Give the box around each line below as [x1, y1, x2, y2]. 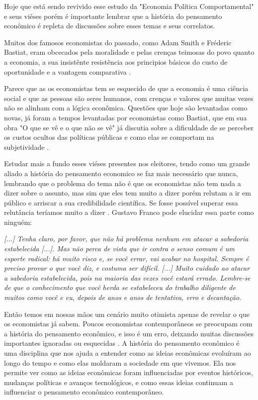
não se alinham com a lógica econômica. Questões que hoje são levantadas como [4, 102, 248, 113]
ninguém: [4, 216, 32, 227]
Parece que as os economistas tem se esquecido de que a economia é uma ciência [4, 83, 249, 94]
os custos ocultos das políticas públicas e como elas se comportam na [4, 132, 214, 142]
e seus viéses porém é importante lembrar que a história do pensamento [4, 10, 222, 21]
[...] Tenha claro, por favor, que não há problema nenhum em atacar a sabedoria [4, 233, 249, 244]
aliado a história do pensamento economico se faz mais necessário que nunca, [4, 168, 238, 178]
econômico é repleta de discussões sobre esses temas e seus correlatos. [4, 20, 215, 31]
